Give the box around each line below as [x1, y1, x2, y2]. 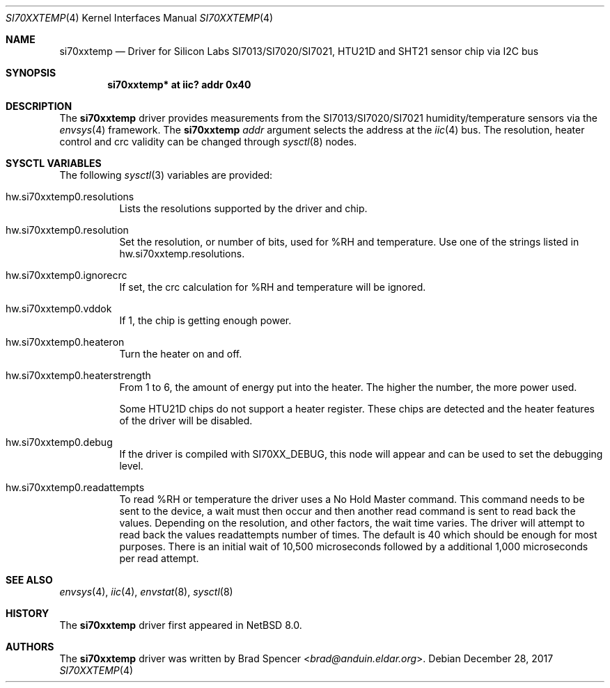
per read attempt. [119, 552, 199, 564]
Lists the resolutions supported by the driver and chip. [119, 202, 368, 214]
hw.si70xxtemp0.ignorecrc [6, 269, 127, 281]
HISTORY [6, 607, 49, 619]
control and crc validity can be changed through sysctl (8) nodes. [59, 136, 357, 147]
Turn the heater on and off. [119, 348, 242, 360]
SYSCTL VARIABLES [6, 157, 102, 169]
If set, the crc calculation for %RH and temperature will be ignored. [119, 281, 426, 293]
